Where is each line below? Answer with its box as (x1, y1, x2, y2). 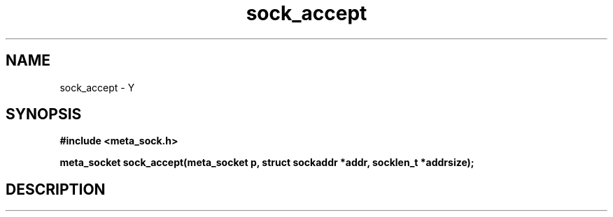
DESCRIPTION (6, 180, 106, 198)
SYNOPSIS (6, 105, 82, 124)
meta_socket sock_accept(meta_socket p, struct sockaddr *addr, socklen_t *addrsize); (59, 156, 474, 169)
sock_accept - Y (59, 81, 135, 93)
